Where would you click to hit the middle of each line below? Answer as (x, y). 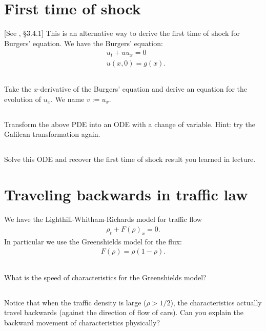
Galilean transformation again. (52, 134)
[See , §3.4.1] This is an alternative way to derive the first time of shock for (122, 33)
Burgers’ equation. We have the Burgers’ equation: (84, 43)
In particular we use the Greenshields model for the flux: (93, 241)
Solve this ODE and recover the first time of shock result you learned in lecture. (130, 159)
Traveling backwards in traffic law (126, 194)
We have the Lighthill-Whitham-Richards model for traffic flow (103, 219)
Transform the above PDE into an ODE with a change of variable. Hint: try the (130, 124)
